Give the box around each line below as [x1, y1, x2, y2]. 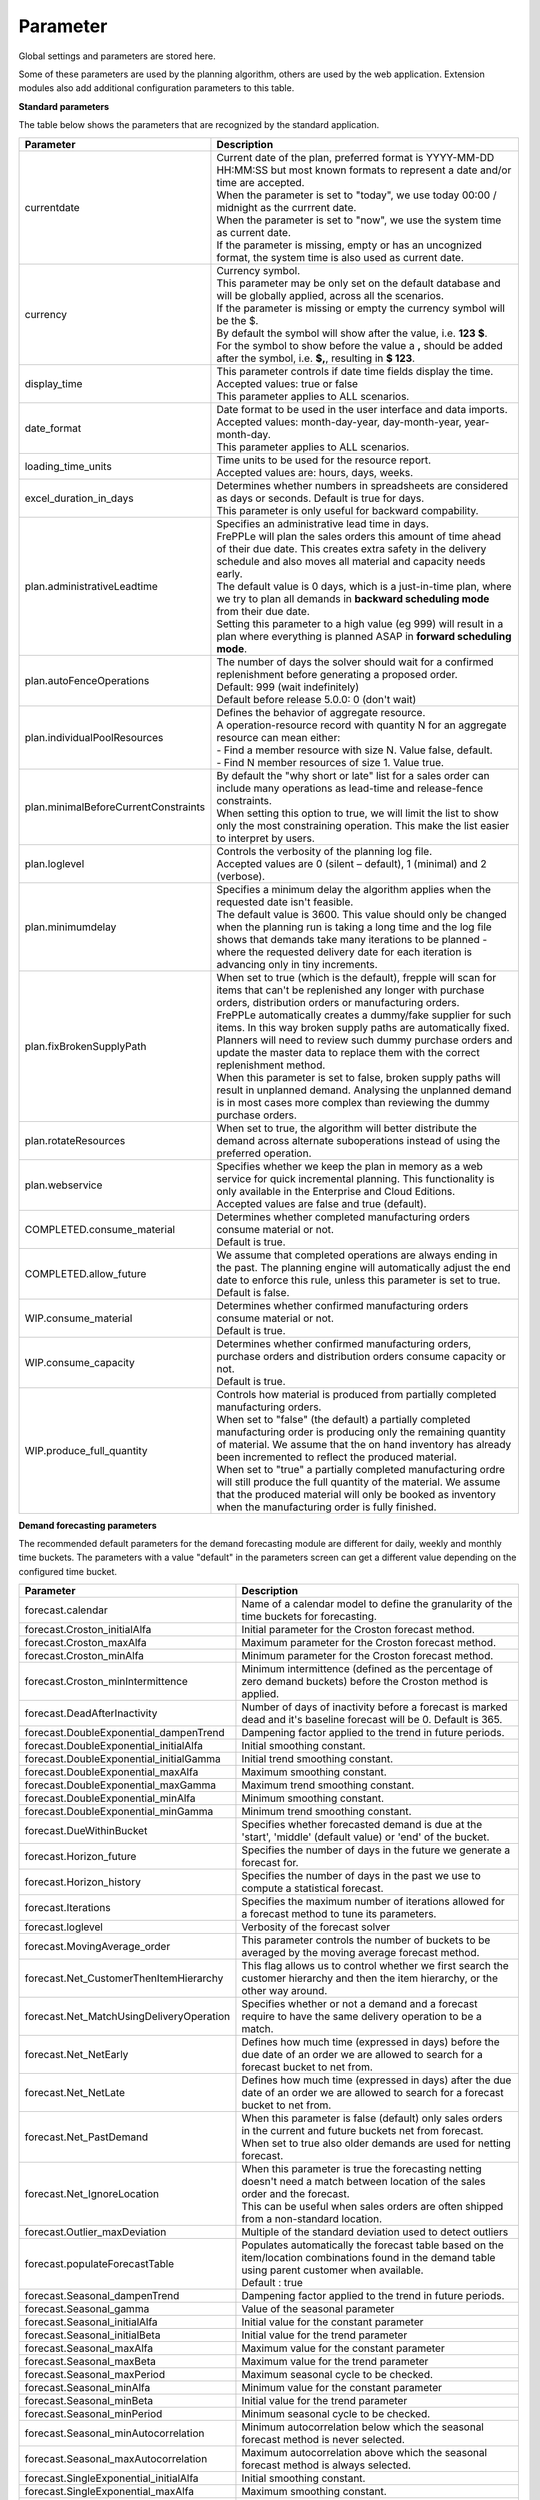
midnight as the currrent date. [216, 200, 357, 214]
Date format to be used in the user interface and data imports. [216, 402, 508, 416]
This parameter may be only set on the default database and [216, 276, 501, 290]
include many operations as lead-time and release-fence [216, 781, 484, 795]
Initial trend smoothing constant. [241, 1752, 394, 1766]
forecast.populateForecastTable [24, 2257, 175, 2271]
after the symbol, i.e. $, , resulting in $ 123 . [216, 351, 415, 365]
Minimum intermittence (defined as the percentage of [241, 1662, 494, 1676]
